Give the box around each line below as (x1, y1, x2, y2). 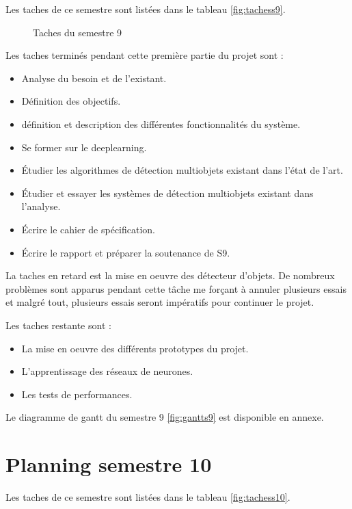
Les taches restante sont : (5, 317, 111, 332)
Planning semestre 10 (5, 450, 212, 478)
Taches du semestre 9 (33, 25, 122, 39)
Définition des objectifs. (21, 94, 121, 108)
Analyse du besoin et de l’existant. (21, 70, 167, 85)
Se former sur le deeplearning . (21, 140, 147, 154)
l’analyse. (21, 199, 61, 213)
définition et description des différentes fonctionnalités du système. (21, 116, 301, 131)
